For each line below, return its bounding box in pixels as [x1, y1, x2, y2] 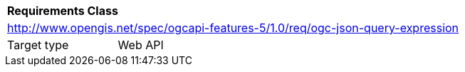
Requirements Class [7, 4, 118, 18]
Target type [7, 38, 69, 52]
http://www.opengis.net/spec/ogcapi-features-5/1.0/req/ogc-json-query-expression [7, 21, 459, 35]
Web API [117, 38, 164, 52]
